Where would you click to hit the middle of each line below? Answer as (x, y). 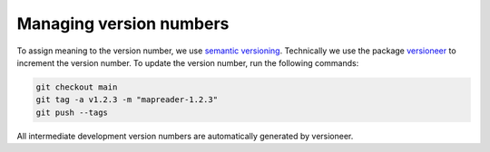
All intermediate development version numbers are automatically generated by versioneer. (185, 136)
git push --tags (72, 112)
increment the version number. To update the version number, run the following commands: (188, 62)
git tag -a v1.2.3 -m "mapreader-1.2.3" (127, 100)
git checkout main (77, 87)
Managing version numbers (123, 24)
